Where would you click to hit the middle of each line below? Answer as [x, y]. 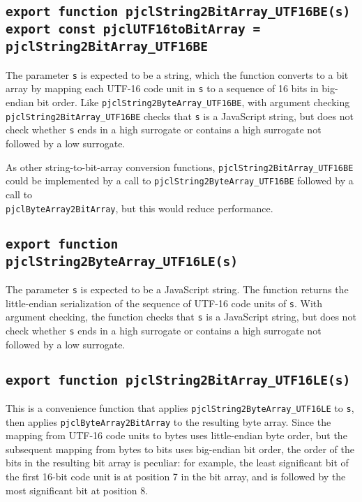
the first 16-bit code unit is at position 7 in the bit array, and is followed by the [176, 476]
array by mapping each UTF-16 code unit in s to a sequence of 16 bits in [162, 88]
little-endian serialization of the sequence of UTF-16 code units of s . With [164, 303]
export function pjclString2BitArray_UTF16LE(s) [178, 380]
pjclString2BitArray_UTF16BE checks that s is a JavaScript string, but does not [180, 116]
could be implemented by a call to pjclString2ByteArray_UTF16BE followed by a [180, 180]
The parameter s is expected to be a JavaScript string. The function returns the [177, 289]
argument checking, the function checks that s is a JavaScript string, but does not [181, 317]
